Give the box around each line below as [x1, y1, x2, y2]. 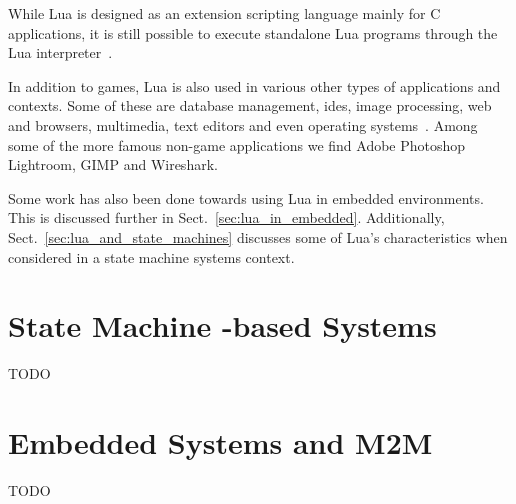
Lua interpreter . [8, 42, 113, 63]
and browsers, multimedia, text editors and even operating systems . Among [8, 114, 478, 135]
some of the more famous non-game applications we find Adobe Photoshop [8, 134, 466, 155]
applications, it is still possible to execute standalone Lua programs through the [8, 22, 498, 43]
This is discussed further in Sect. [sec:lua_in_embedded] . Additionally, [8, 207, 445, 228]
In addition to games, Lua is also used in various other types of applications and [8, 75, 501, 96]
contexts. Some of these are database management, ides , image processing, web [8, 95, 492, 116]
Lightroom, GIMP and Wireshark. [8, 154, 218, 175]
